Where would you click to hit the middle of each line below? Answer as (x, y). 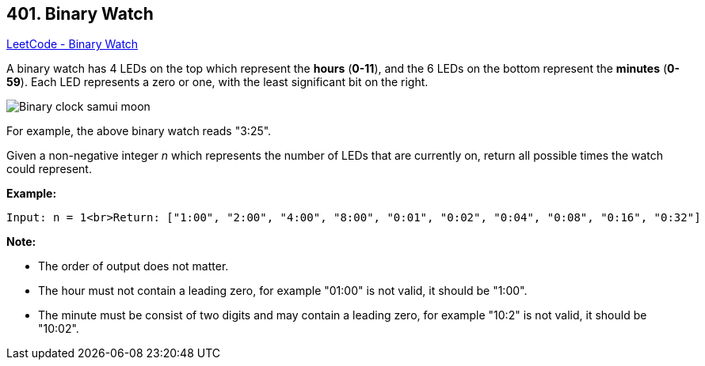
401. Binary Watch (80, 14)
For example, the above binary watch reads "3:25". (139, 131)
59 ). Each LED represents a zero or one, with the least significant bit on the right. (217, 82)
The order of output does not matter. (133, 266)
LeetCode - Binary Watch (72, 44)
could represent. (49, 169)
